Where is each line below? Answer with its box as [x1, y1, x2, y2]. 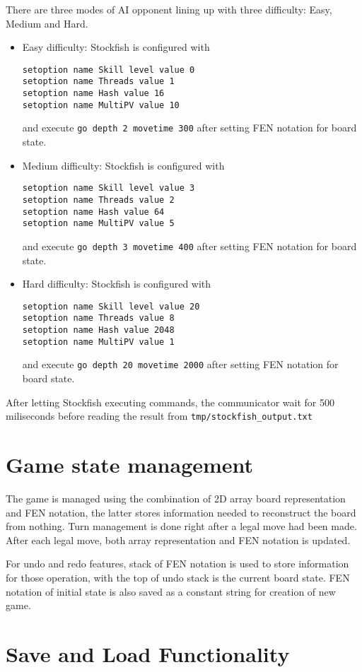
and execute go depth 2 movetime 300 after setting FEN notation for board [22, 120, 357, 135]
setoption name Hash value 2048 [22, 325, 175, 336]
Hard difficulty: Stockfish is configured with [22, 276, 211, 291]
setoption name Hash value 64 [22, 206, 165, 217]
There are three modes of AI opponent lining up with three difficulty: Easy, [6, 2, 332, 16]
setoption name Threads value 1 [22, 76, 175, 87]
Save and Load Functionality [6, 639, 290, 668]
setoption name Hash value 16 [22, 88, 165, 99]
